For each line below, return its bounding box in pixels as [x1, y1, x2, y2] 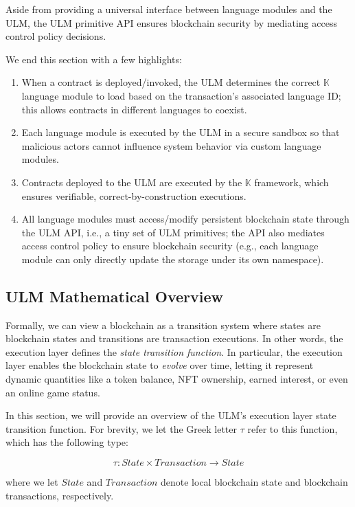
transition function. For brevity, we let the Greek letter [5, 421, 237, 436]
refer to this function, [247, 421, 338, 436]
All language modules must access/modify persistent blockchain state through [21, 212, 350, 226]
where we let [5, 475, 58, 489]
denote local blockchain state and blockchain [161, 475, 348, 489]
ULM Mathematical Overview [5, 285, 224, 306]
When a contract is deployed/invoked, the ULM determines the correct [21, 75, 321, 89]
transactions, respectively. [5, 488, 114, 502]
